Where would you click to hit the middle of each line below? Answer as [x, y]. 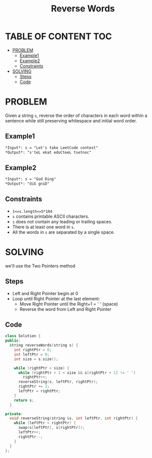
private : [14, 414]
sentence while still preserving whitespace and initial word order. [71, 121]
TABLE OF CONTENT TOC [58, 36]
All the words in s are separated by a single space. [63, 232]
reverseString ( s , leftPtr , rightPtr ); [58, 382]
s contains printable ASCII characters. [51, 216]
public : [13, 341]
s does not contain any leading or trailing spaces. [62, 221]
